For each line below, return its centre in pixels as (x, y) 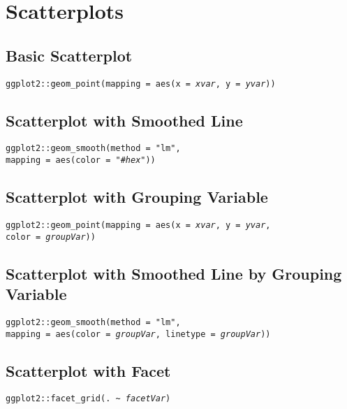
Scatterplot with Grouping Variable (137, 197)
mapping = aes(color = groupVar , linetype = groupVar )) (138, 334)
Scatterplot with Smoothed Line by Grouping (174, 273)
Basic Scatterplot (69, 55)
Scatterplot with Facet (88, 370)
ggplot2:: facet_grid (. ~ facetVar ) (88, 399)
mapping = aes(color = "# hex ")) (81, 160)
